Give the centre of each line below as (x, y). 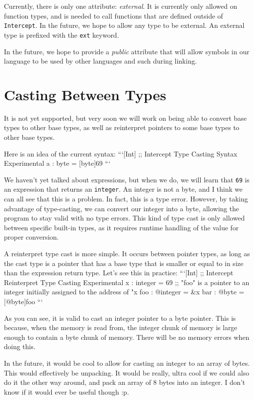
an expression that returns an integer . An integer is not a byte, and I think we (123, 189)
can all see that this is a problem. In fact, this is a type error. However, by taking (126, 199)
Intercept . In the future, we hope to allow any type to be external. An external (124, 25)
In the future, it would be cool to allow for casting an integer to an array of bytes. (127, 363)
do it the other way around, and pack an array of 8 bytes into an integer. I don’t (125, 382)
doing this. (20, 346)
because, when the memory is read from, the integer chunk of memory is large (121, 327)
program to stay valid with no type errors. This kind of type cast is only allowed (124, 218)
